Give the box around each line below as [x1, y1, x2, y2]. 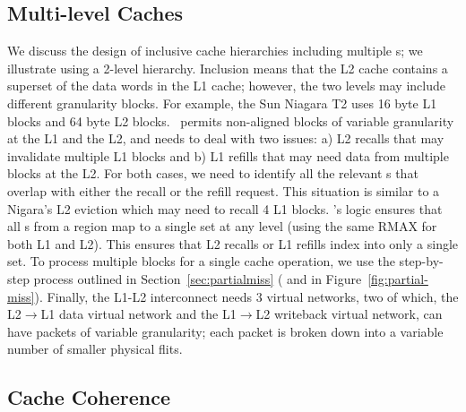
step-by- [399, 252, 444, 270]
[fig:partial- [367, 269, 428, 288]
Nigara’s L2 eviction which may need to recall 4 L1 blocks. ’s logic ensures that [7, 199, 443, 218]
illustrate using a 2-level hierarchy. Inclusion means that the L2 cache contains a [7, 58, 448, 77]
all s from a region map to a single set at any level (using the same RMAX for [7, 217, 437, 236]
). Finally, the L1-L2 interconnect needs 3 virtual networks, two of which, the [34, 287, 459, 305]
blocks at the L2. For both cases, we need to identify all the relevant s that [7, 164, 419, 183]
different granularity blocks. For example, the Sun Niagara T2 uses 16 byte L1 [7, 93, 437, 112]
